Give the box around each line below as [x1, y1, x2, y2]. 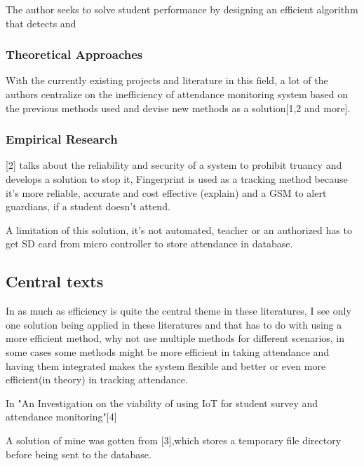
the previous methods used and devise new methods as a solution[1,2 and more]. [6, 100, 351, 115]
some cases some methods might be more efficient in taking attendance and [6, 344, 330, 359]
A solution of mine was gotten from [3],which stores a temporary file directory [6, 432, 342, 447]
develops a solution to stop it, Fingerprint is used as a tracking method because [6, 172, 348, 186]
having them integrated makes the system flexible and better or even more [6, 358, 326, 373]
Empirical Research [6, 130, 118, 148]
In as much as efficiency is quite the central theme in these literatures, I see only [6, 303, 351, 318]
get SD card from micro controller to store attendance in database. [6, 236, 293, 251]
